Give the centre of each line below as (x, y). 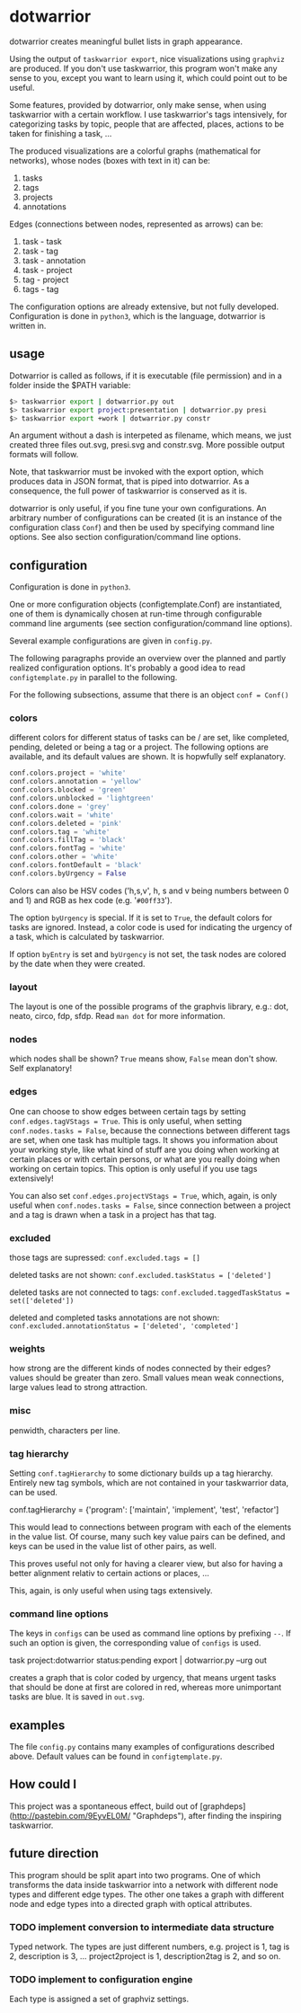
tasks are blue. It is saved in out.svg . (77, 1697)
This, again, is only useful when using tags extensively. (111, 1590)
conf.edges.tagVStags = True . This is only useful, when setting (126, 1121)
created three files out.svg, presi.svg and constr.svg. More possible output (147, 445)
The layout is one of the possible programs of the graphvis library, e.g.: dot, (149, 1006)
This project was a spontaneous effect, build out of (104, 1806)
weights (27, 1348)
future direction (54, 1853)
